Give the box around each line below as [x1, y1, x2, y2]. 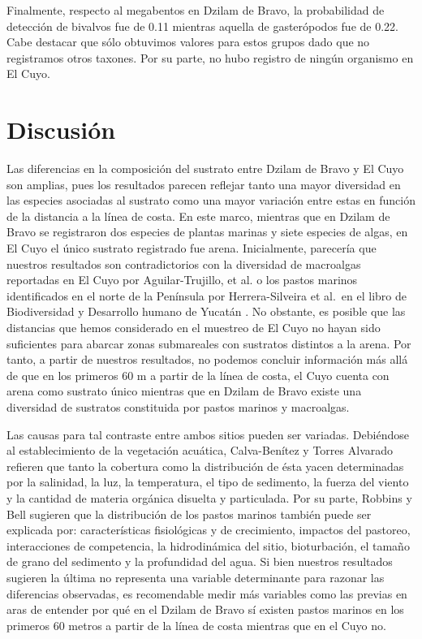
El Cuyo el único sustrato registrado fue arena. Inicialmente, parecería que [6, 240, 377, 257]
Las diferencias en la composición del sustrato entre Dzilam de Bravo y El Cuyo [6, 160, 404, 177]
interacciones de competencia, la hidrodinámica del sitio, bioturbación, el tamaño [6, 537, 410, 554]
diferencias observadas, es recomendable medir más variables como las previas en [6, 585, 407, 602]
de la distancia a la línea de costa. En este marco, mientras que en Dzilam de [6, 207, 390, 224]
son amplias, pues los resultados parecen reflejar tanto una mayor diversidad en [6, 175, 401, 192]
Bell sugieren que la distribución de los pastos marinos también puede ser [6, 505, 372, 522]
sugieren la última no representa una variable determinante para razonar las [6, 568, 385, 585]
